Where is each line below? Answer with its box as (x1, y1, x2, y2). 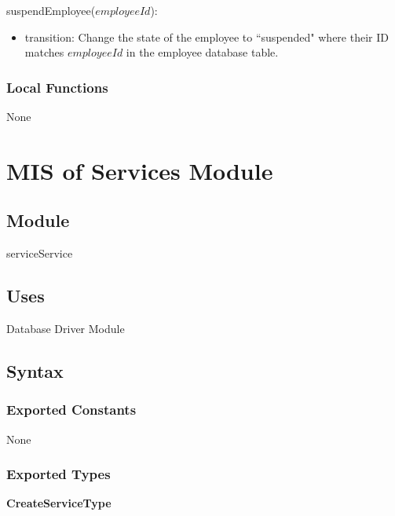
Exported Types (6, 464, 111, 484)
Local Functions (6, 77, 108, 97)
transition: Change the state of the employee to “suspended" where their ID (24, 28, 389, 45)
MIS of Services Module (6, 154, 273, 186)
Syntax (6, 358, 64, 382)
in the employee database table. (126, 44, 279, 60)
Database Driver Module (6, 320, 125, 336)
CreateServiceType (6, 495, 112, 511)
